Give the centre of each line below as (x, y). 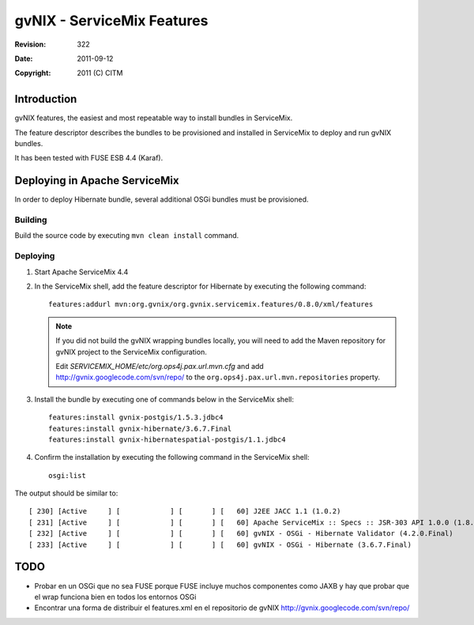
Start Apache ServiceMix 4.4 (81, 272)
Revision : (30, 44)
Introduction (46, 99)
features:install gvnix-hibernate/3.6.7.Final (140, 428)
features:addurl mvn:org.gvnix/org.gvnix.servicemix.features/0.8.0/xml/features (211, 305)
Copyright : (33, 73)
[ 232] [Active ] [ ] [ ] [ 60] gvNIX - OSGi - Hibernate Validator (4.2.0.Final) (241, 534)
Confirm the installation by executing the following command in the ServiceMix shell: (172, 457)
